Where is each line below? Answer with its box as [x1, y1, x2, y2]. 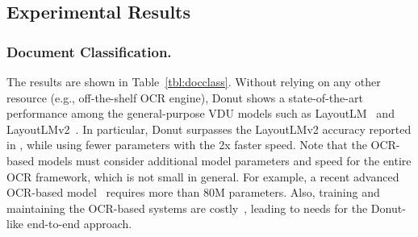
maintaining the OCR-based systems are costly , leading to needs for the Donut [6, 199, 403, 216]
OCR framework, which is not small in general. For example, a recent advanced [6, 168, 399, 185]
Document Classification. [6, 41, 172, 61]
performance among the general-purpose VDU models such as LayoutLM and [6, 105, 395, 122]
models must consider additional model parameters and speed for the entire [37, 152, 412, 168]
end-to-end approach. [27, 215, 132, 232]
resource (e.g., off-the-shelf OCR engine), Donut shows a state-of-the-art [6, 89, 363, 106]
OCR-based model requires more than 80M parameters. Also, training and [6, 184, 380, 201]
